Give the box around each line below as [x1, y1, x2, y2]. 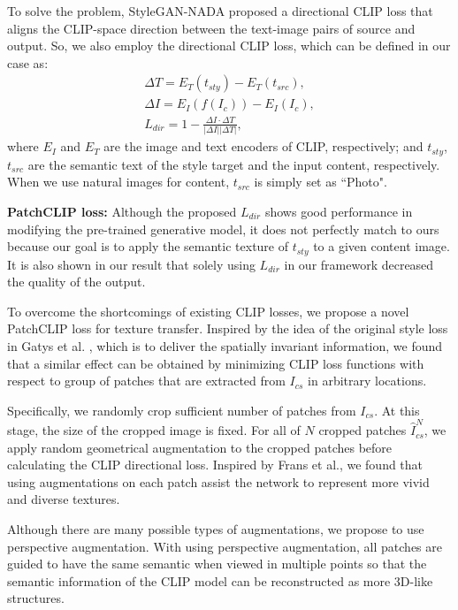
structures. [7, 589, 65, 607]
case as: [7, 53, 49, 72]
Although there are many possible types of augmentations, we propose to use [7, 520, 424, 538]
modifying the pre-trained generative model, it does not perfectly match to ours [7, 219, 439, 238]
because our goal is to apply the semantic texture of [7, 237, 289, 255]
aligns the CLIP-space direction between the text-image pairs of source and [7, 19, 416, 37]
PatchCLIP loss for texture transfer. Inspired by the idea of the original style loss [7, 319, 448, 338]
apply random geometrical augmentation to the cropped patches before [7, 438, 393, 456]
